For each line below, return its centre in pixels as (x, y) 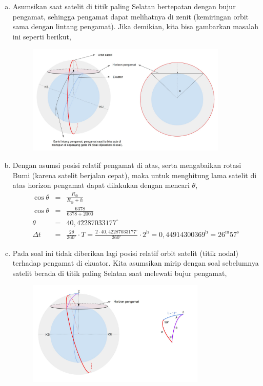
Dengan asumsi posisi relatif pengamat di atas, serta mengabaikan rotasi (127, 165)
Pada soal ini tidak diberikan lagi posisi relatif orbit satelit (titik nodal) (125, 253)
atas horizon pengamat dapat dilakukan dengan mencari (101, 185)
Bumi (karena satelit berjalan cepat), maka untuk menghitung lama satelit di (135, 175)
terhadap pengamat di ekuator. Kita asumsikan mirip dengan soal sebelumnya (136, 263)
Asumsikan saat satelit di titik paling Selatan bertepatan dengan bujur (124, 6)
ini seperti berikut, (42, 36)
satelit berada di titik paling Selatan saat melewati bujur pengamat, (120, 273)
